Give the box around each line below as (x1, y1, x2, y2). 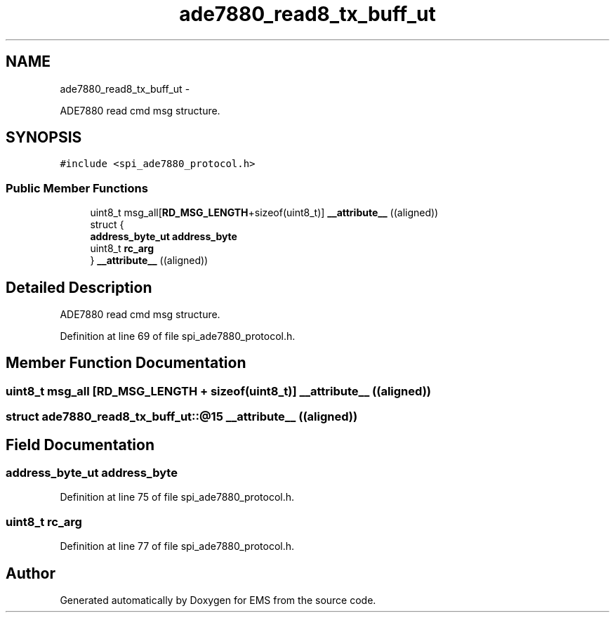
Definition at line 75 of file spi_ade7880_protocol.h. (60, 491, 295, 504)
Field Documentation (6, 435, 154, 454)
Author (6, 564, 55, 582)
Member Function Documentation (6, 354, 246, 372)
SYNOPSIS (6, 129, 82, 147)
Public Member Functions (6, 180, 148, 195)
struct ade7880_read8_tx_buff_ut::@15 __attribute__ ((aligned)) (6, 409, 358, 424)
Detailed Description (6, 278, 152, 296)
